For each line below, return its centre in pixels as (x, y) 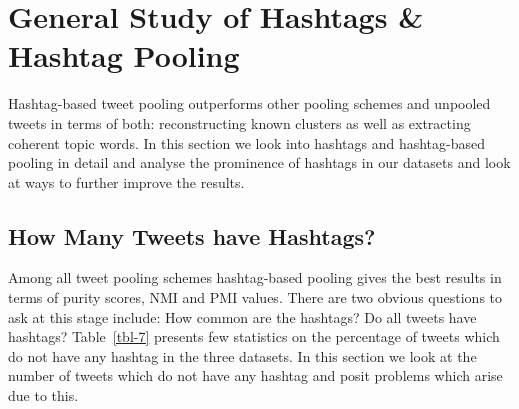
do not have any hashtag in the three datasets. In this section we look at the (242, 355)
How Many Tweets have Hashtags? (192, 235)
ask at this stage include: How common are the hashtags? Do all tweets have (242, 316)
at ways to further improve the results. (126, 181)
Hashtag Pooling (124, 55)
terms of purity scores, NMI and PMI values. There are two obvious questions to (255, 297)
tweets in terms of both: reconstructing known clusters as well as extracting (239, 122)
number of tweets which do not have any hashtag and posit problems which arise (255, 375)
